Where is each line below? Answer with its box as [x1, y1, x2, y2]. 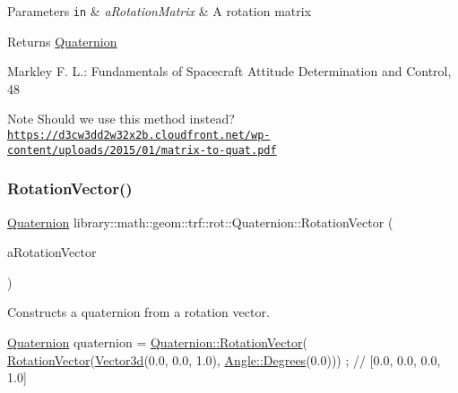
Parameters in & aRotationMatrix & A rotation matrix [7, 2, 312, 20]
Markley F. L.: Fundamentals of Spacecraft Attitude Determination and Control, [7, 62, 452, 81]
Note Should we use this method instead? [7, 109, 235, 128]
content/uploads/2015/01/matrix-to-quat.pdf [7, 143, 277, 157]
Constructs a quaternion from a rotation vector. [7, 303, 270, 321]
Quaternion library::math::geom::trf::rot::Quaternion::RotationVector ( [7, 212, 393, 231]
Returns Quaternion [7, 31, 117, 50]
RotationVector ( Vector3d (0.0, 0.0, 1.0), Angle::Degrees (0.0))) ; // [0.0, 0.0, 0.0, [7, 350, 441, 369]
